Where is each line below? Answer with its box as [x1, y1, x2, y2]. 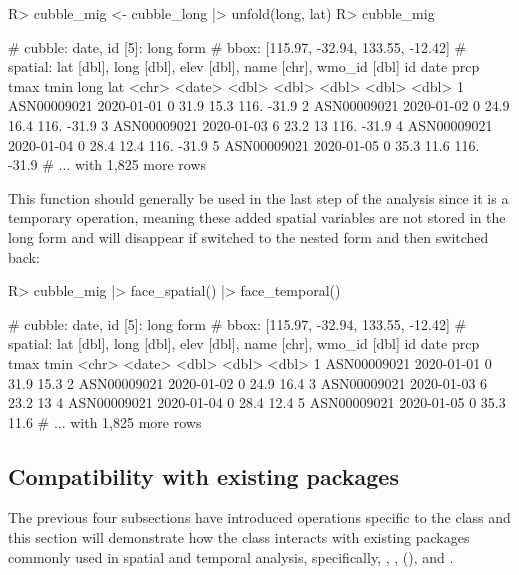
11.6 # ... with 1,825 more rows [8, 411, 202, 432]
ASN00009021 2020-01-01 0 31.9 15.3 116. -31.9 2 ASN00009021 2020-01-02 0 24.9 [8, 95, 510, 116]
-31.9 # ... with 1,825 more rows [8, 154, 207, 175]
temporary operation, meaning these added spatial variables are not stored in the [8, 207, 506, 228]
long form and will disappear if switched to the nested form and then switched [8, 226, 489, 247]
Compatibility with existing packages [8, 460, 399, 491]
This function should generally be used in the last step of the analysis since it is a [8, 187, 509, 208]
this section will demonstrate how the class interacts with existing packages [8, 527, 470, 548]
